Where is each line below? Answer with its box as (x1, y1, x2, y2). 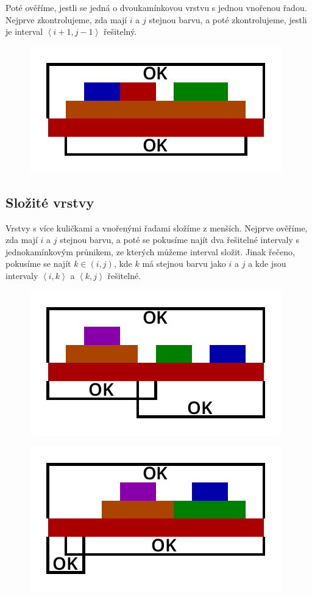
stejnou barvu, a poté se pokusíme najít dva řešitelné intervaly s (60, 233, 300, 246)
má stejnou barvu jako (142, 257, 226, 270)
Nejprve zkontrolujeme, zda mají (5, 13, 127, 26)
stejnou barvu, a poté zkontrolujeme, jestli (149, 13, 307, 26)
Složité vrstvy (5, 192, 94, 211)
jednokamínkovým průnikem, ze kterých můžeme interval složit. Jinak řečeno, (5, 245, 295, 258)
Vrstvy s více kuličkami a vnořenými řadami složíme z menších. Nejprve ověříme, (5, 221, 308, 234)
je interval (5, 25, 43, 38)
